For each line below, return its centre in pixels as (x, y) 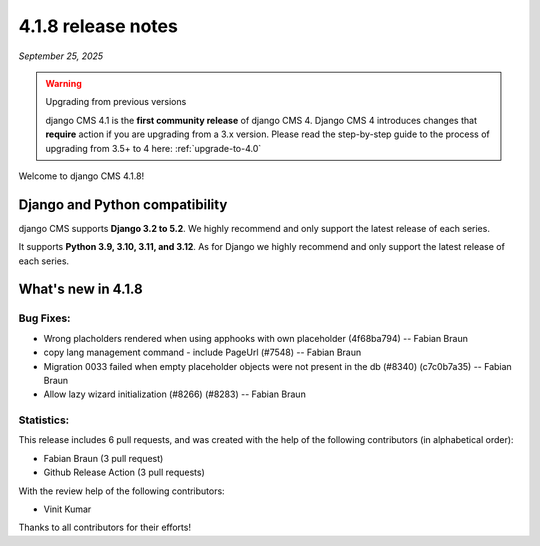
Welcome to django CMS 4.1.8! (81, 176)
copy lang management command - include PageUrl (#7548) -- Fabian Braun (202, 352)
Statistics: (44, 420)
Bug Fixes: (44, 318)
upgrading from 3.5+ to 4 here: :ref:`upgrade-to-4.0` (153, 148)
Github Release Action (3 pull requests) (124, 472)
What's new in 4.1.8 (81, 289)
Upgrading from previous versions (116, 102)
